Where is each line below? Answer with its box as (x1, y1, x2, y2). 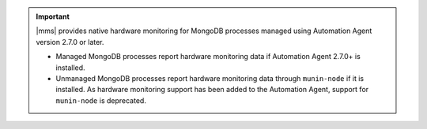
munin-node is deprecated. (55, 95, 146, 105)
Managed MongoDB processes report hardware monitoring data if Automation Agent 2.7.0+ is (55, 52, 361, 61)
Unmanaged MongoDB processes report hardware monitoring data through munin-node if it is (55, 73, 364, 83)
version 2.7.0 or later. (36, 37, 104, 46)
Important (36, 12, 70, 21)
